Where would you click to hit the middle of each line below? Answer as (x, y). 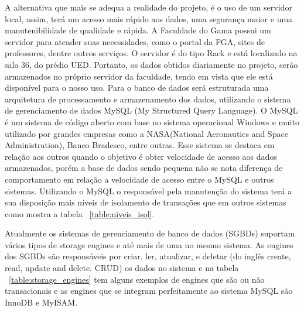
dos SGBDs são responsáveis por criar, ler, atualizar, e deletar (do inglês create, (148, 256)
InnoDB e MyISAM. (41, 302)
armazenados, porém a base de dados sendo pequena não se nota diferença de (144, 168)
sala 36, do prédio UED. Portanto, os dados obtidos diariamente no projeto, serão (151, 64)
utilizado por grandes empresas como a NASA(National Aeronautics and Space (146, 133)
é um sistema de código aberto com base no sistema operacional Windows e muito (152, 121)
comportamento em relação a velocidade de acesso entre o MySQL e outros (139, 179)
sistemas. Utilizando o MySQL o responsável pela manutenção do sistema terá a (148, 191)
